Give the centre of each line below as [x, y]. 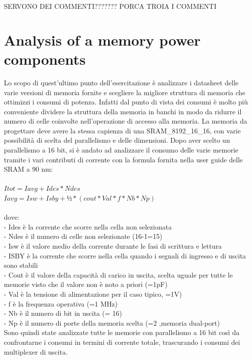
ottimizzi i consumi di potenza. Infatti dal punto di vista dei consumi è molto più [126, 102]
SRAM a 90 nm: [28, 169]
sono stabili [21, 265]
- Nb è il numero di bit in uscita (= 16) [63, 313]
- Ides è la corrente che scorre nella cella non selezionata [88, 226]
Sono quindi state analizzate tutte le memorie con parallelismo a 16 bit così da [122, 332]
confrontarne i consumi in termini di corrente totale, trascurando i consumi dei [122, 342]
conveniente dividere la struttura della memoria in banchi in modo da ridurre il [123, 111]
